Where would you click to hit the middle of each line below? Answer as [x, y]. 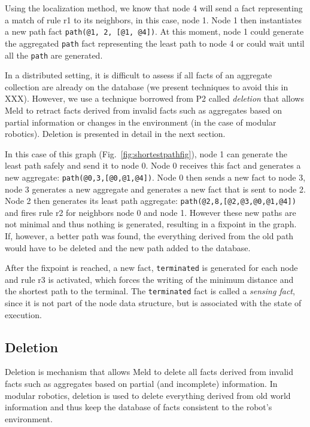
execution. [23, 314]
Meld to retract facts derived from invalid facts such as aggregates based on [144, 110]
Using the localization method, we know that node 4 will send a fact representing [154, 8]
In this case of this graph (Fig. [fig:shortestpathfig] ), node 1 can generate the [146, 153]
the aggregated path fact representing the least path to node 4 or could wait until [155, 43]
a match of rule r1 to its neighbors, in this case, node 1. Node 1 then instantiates [154, 19]
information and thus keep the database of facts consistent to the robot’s [139, 407]
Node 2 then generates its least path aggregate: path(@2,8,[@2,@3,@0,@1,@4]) [151, 201]
